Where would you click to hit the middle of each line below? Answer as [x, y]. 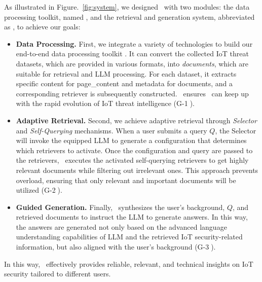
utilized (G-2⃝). [39, 190]
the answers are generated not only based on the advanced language [121, 226]
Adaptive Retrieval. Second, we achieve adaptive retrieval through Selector [136, 120]
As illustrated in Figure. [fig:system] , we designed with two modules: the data [127, 7]
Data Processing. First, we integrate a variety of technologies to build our [134, 43]
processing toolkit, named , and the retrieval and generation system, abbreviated [129, 16]
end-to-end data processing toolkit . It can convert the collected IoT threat [132, 54]
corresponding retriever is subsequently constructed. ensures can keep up [132, 93]
